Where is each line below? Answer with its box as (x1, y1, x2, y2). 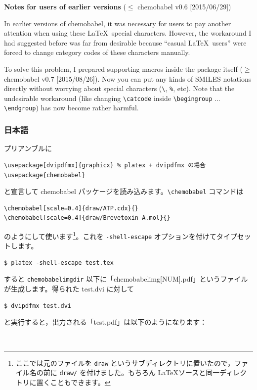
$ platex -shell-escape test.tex (4, 259, 114, 266)
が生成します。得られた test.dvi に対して (4, 284, 134, 294)
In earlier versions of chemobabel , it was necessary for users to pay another (4, 18, 231, 28)
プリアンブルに (4, 143, 52, 153)
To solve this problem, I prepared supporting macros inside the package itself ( (4, 63, 243, 74)
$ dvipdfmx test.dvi (4, 302, 72, 309)
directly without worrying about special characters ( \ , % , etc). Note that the (4, 83, 235, 94)
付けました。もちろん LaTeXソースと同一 (86, 367, 220, 378)
